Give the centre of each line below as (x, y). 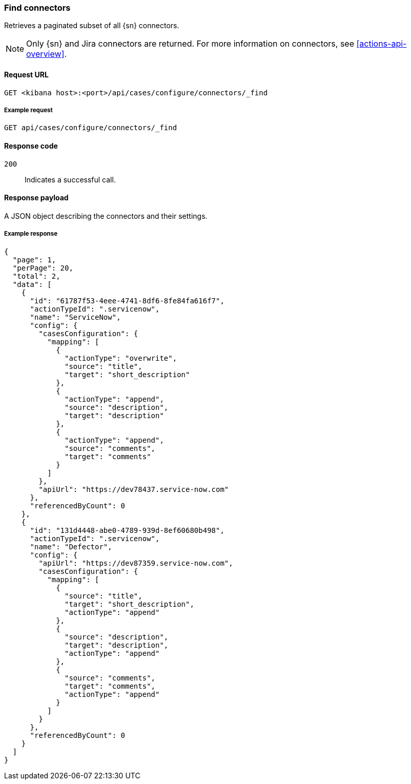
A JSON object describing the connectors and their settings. (106, 216)
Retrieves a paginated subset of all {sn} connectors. (92, 26)
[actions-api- (382, 44)
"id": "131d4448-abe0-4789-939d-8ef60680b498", (127, 530)
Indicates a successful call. (70, 179)
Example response (31, 234)
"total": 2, (36, 276)
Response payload (36, 198)
